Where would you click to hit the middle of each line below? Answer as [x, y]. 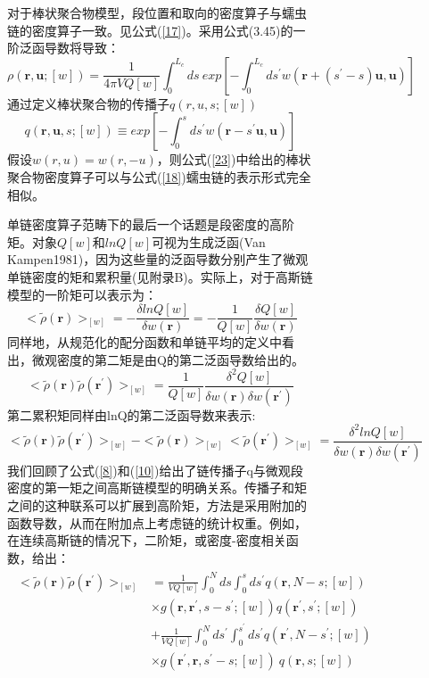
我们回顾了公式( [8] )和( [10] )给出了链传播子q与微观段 [155, 470]
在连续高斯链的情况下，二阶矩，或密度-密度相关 [147, 540]
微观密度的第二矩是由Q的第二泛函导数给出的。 [168, 359]
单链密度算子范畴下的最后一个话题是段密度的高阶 [151, 224]
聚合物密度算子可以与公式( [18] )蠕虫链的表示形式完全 [159, 176]
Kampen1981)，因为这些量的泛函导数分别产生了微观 [158, 259]
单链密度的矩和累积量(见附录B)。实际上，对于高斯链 [160, 276]
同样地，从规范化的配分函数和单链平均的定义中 [144, 342]
